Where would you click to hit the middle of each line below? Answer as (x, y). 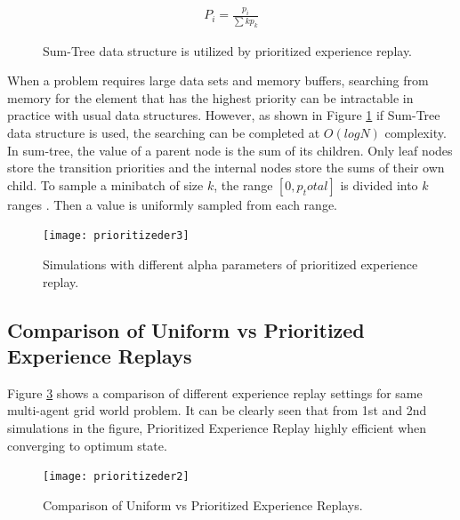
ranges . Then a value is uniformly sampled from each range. (172, 204)
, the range (243, 184)
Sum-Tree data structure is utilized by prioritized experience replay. (228, 50)
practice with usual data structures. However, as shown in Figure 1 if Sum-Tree (224, 115)
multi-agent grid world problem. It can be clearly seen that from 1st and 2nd (217, 410)
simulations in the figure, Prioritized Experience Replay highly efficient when (217, 427)
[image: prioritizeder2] (116, 477)
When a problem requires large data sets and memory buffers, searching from (218, 80)
